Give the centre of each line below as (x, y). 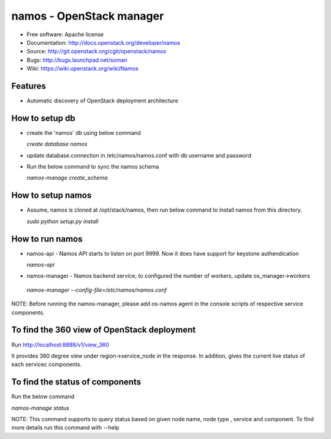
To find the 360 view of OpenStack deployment (104, 330)
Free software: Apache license (65, 34)
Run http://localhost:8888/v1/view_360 (60, 345)
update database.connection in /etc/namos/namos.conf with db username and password (139, 155)
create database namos (57, 144)
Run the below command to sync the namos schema (93, 167)
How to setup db (44, 118)
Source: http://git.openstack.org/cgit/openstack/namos (97, 52)
